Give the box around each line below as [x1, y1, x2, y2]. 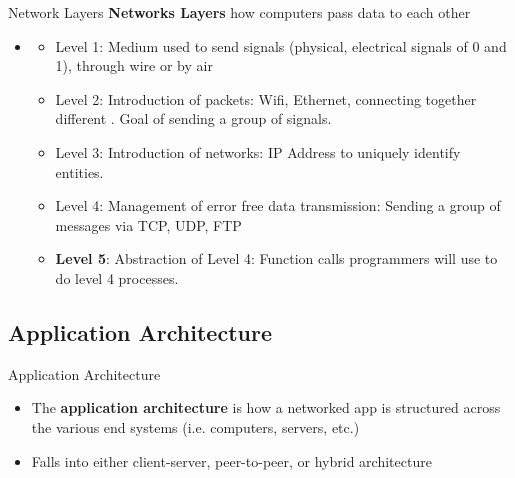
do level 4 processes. [55, 267, 179, 288]
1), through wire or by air [55, 55, 213, 76]
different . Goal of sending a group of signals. [55, 108, 332, 129]
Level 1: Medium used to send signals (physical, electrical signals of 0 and [55, 35, 507, 56]
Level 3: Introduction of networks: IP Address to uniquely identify [55, 141, 461, 162]
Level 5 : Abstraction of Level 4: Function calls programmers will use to [55, 248, 498, 269]
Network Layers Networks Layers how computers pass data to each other [8, 2, 471, 22]
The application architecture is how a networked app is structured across [31, 397, 501, 418]
